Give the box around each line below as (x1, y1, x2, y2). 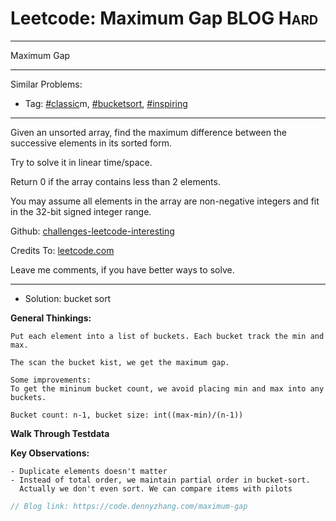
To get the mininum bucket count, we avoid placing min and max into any (10, 383, 325, 394)
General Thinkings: (10, 312, 92, 324)
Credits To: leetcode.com (10, 244, 115, 256)
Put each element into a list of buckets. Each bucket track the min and (10, 331, 325, 341)
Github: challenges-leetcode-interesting (10, 225, 175, 237)
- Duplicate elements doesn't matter (10, 466, 168, 476)
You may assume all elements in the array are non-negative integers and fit (10, 195, 320, 207)
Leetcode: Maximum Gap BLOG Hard (10, 7, 319, 30)
